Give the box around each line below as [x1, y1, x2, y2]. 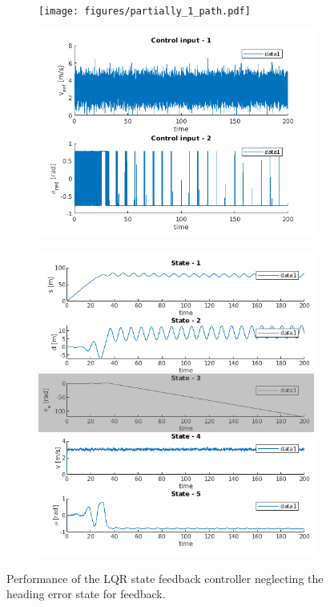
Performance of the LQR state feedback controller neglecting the [6, 569, 324, 586]
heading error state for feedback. [6, 585, 166, 602]
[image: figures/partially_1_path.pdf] [38, 6, 251, 17]
